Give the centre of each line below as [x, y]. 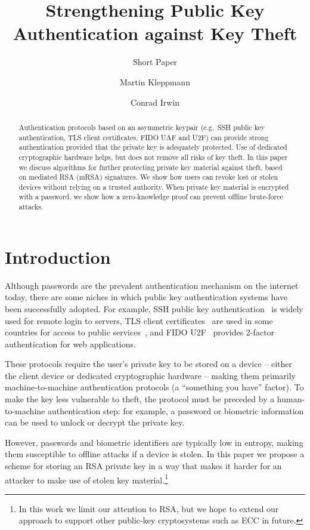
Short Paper [155, 62]
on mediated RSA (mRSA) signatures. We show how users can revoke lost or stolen [148, 177]
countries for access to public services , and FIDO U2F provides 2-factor [139, 332]
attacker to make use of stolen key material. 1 [86, 479]
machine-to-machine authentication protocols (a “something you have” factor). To [154, 387]
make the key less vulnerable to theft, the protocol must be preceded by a [140, 399]
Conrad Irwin [155, 102]
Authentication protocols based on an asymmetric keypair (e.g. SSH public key [142, 127]
